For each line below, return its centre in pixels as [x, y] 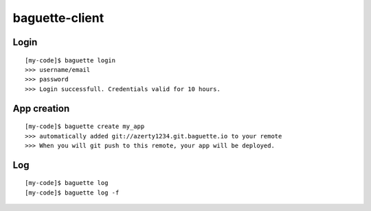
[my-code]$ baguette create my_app [85, 126]
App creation [41, 109]
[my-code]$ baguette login [70, 60]
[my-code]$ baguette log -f [72, 193]
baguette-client [58, 18]
